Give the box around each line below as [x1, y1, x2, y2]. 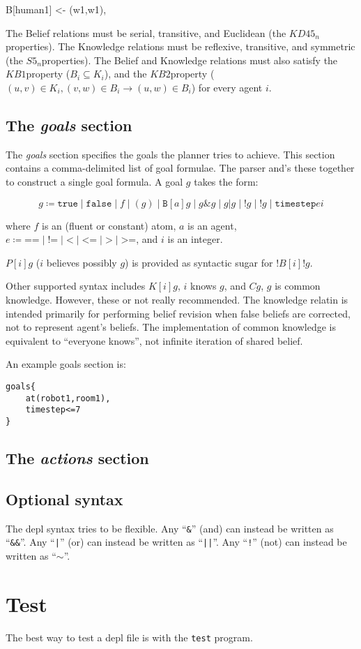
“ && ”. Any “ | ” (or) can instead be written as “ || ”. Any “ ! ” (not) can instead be [6, 535, 347, 549]
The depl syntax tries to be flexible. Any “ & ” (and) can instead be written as [6, 521, 334, 535]
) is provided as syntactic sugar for [125, 255, 273, 269]
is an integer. [167, 232, 223, 246]
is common [275, 278, 321, 293]
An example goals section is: [6, 357, 126, 371]
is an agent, [187, 218, 237, 232]
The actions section [6, 447, 149, 468]
